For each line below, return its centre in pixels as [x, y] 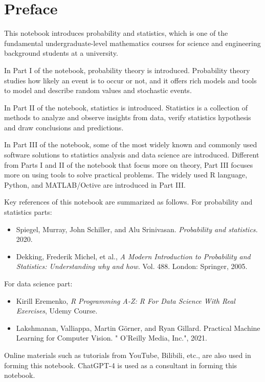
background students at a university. [61, 53]
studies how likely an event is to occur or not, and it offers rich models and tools [130, 80]
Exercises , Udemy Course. [57, 311]
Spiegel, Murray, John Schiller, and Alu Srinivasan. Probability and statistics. [137, 229]
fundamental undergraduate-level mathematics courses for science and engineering [132, 43]
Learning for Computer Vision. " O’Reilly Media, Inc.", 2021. [112, 338]
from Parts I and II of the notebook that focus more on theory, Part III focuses [129, 164]
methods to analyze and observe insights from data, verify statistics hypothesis [128, 117]
